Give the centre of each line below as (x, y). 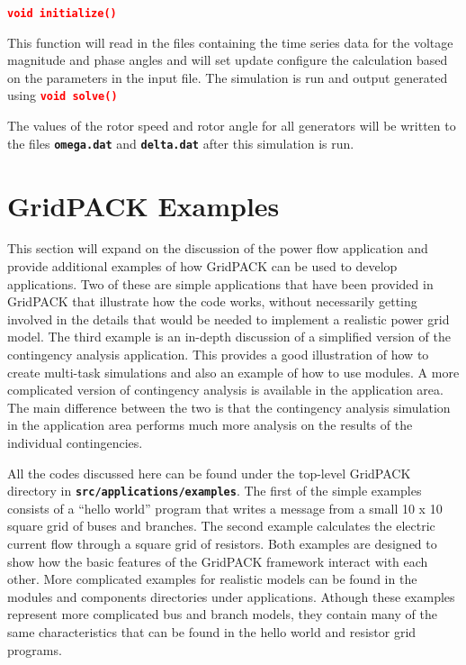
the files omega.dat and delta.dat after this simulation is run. (181, 143)
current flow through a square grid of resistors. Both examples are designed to (222, 544)
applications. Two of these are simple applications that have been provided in (220, 283)
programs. (35, 649)
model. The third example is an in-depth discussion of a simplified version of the (229, 337)
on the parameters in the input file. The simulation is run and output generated (228, 77)
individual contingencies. (75, 442)
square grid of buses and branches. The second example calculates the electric (221, 526)
